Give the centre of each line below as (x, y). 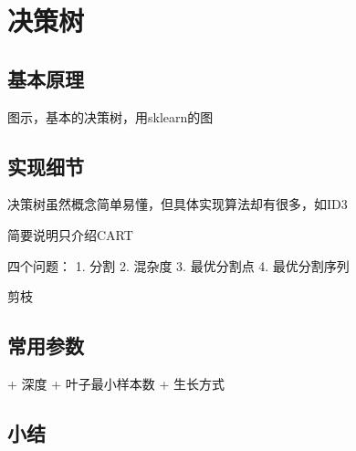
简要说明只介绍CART (70, 234)
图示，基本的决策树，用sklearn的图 (110, 116)
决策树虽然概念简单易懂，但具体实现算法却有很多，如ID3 (178, 204)
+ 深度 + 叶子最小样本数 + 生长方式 (116, 383)
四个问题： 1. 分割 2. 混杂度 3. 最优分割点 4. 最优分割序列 (178, 265)
